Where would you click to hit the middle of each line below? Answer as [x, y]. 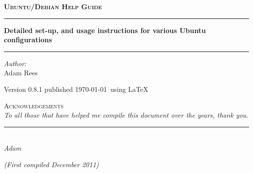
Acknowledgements [34, 105]
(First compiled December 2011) [52, 164]
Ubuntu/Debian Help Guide [53, 6]
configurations [28, 40]
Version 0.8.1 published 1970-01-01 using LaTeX [76, 89]
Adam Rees [21, 73]
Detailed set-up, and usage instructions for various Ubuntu [105, 30]
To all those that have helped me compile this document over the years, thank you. [126, 115]
